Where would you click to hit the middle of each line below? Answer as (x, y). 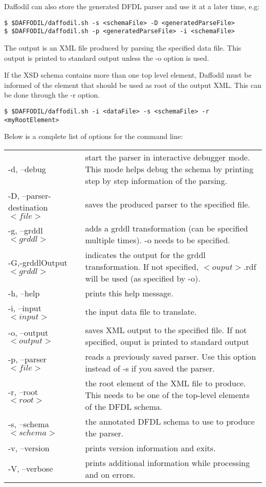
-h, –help (24, 293)
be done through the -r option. (52, 95)
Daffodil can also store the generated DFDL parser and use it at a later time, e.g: (132, 6)
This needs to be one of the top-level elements (168, 395)
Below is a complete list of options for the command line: (94, 136)
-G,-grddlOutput (38, 263)
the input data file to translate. (141, 311)
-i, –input (25, 308)
